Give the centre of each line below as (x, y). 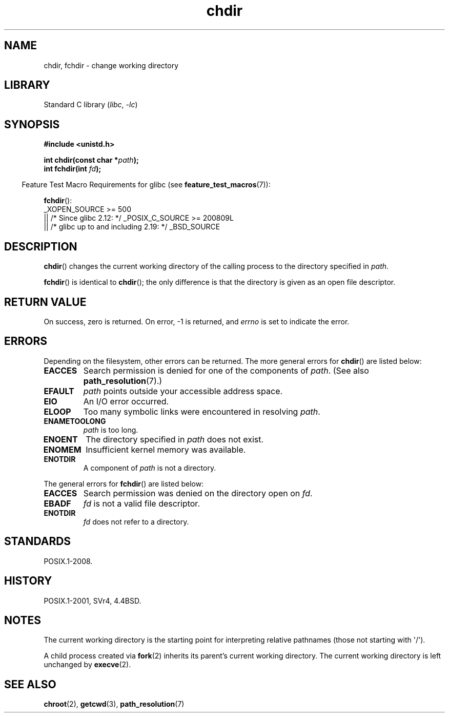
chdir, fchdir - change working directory (111, 65)
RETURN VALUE (45, 302)
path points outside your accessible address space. (183, 391)
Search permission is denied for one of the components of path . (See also (226, 370)
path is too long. (111, 430)
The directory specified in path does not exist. (175, 439)
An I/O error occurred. (126, 401)
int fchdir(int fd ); (73, 169)
